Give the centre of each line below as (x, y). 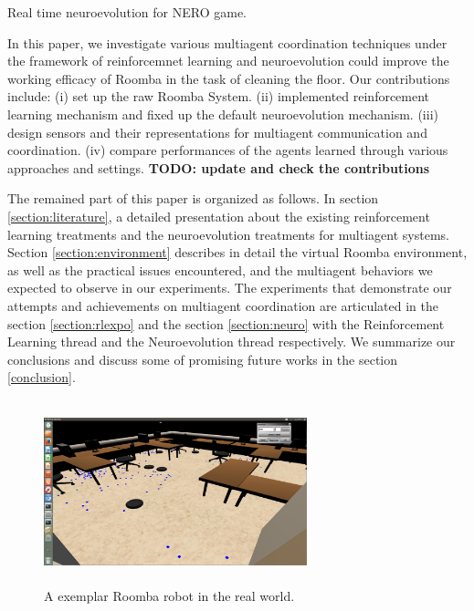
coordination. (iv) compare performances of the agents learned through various (228, 150)
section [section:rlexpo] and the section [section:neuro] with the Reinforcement (226, 323)
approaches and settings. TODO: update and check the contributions (218, 167)
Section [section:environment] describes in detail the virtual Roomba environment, (237, 252)
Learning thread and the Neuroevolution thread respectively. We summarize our (232, 342)
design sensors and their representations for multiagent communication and (217, 132)
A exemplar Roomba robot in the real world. (169, 596)
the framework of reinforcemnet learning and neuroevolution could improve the (228, 61)
